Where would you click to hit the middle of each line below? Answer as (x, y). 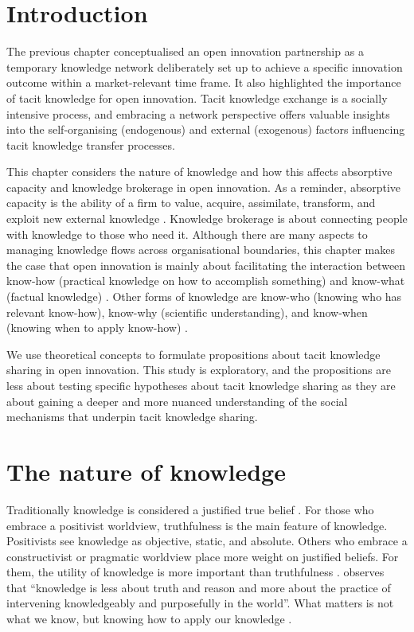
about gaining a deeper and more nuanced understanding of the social (177, 401)
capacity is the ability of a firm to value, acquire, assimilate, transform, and (191, 203)
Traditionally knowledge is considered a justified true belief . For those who (190, 509)
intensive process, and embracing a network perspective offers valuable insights (198, 113)
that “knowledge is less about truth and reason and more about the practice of (199, 587)
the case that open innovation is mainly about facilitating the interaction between (206, 265)
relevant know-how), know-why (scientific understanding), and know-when (187, 312)
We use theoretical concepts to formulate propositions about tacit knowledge (193, 354)
